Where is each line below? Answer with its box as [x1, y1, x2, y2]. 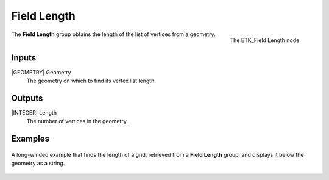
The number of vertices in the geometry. [26, 118, 128, 125]
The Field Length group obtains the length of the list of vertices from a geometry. [11, 31, 216, 38]
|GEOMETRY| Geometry [11, 68, 71, 76]
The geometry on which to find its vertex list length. [26, 77, 157, 85]
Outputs [11, 93, 43, 103]
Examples [11, 134, 50, 144]
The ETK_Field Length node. [229, 37, 301, 44]
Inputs [11, 52, 37, 63]
